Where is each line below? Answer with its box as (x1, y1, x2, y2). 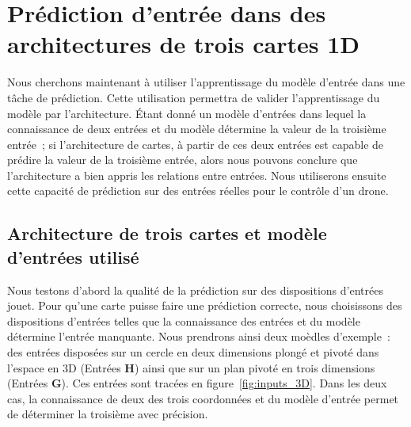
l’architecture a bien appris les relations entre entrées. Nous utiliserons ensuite (7, 166, 386, 183)
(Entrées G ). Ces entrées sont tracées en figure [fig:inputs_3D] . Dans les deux (7, 375, 387, 391)
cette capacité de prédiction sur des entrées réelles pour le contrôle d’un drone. (7, 182, 389, 199)
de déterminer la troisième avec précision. (7, 406, 208, 422)
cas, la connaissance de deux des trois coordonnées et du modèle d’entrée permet (7, 390, 399, 406)
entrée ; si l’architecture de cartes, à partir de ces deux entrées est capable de (7, 135, 384, 152)
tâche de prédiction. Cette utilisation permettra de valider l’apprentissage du (7, 89, 380, 105)
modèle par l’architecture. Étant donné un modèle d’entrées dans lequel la (7, 105, 367, 121)
